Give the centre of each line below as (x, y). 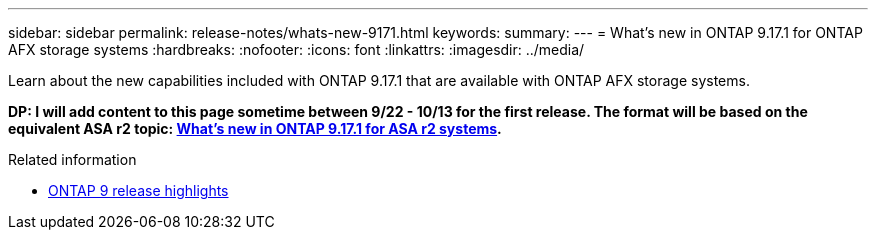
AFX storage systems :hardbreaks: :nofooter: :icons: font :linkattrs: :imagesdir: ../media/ (296, 49)
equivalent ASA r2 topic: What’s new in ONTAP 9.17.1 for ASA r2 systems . (255, 128)
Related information (72, 159)
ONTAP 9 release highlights (138, 190)
